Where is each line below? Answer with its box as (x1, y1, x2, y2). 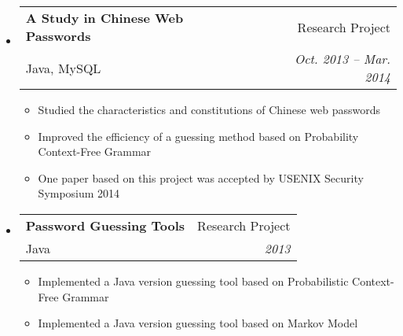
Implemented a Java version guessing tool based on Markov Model (38, 315, 358, 331)
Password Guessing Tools (25, 216, 185, 234)
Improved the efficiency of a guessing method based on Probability (38, 127, 359, 144)
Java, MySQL (25, 58, 101, 77)
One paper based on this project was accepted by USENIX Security (38, 169, 364, 186)
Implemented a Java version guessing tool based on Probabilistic (38, 272, 349, 289)
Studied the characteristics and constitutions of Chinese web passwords (38, 102, 381, 117)
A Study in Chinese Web (25, 9, 184, 27)
